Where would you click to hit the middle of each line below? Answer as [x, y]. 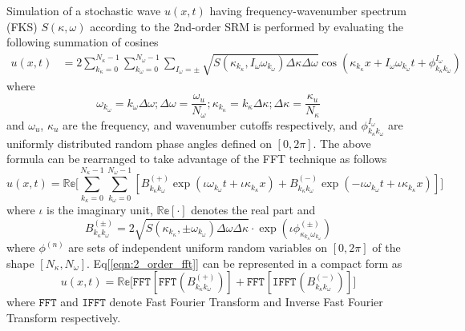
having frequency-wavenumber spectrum [308, 10]
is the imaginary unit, [100, 210]
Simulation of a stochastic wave [84, 10]
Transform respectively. [64, 317]
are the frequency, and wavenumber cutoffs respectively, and [210, 124]
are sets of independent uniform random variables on [198, 247]
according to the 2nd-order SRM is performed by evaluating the [247, 26]
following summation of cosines [83, 42]
